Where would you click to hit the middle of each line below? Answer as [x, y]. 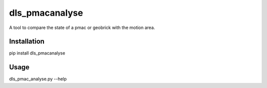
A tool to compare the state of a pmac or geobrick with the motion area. [82, 28]
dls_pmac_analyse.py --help [38, 79]
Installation [27, 42]
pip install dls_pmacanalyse [37, 53]
